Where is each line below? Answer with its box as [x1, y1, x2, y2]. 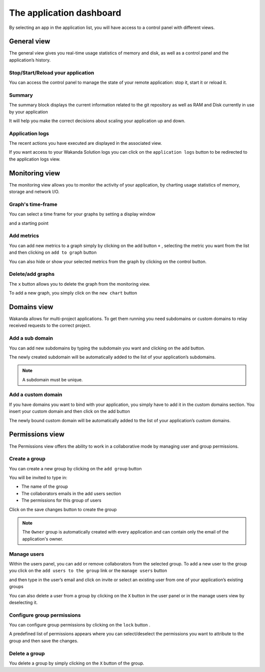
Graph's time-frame [9, 201, 57, 208]
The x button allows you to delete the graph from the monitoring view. [9, 281, 151, 287]
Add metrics [9, 232, 39, 239]
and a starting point [9, 220, 49, 226]
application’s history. [9, 57, 51, 63]
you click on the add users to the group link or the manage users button [9, 567, 167, 574]
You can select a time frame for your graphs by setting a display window [9, 211, 156, 217]
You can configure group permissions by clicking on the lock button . [9, 622, 151, 628]
